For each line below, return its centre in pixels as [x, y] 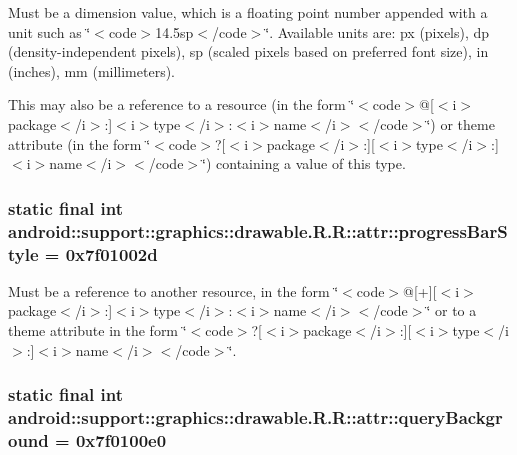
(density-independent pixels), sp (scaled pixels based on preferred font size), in [248, 51]
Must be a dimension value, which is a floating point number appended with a [248, 12]
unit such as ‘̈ [49, 31]
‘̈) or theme [460, 123]
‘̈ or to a [451, 310]
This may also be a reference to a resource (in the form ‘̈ [181, 104]
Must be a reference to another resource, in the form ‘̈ [173, 290]
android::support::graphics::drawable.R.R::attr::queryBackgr [255, 417]
